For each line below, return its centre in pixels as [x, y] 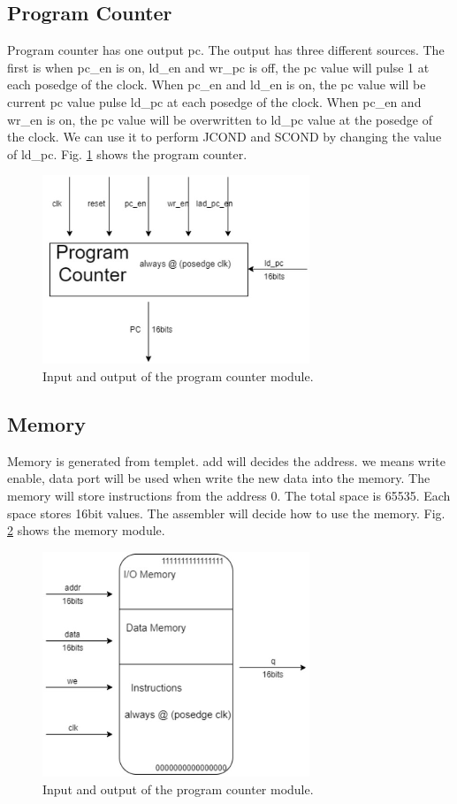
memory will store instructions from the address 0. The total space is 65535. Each [229, 495]
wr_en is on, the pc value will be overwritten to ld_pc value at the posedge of [220, 119]
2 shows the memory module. [86, 530]
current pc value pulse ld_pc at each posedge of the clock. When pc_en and [214, 101]
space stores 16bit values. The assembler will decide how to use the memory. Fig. [226, 513]
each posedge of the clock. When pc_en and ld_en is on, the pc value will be [217, 84]
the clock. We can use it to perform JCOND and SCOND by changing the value [225, 137]
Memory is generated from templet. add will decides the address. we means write [226, 460]
